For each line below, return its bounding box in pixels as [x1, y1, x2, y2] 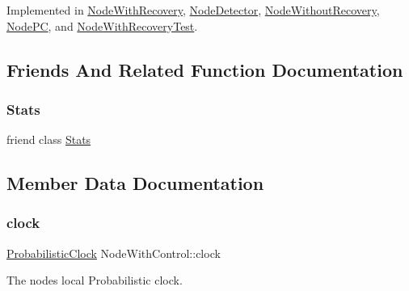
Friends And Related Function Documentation [6, 57, 403, 82]
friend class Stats [6, 131, 91, 148]
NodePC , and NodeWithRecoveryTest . [6, 17, 198, 34]
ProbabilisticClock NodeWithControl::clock [6, 244, 221, 261]
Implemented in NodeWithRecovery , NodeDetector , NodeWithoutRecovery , [6, 2, 380, 18]
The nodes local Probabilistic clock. [6, 272, 183, 289]
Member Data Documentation [6, 171, 264, 196]
